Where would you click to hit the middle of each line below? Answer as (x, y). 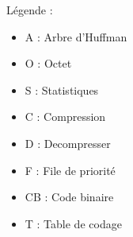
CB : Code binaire (69, 197)
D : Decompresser (68, 143)
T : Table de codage (73, 223)
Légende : (30, 10)
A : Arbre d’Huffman (76, 36)
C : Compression (65, 117)
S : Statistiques (62, 89)
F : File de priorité (70, 170)
